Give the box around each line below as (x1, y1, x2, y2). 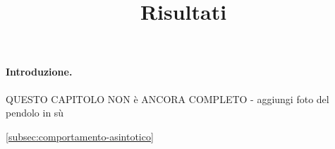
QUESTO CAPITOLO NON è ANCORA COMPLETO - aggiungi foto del (6, 91, 329, 106)
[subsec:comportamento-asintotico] (6, 129, 154, 143)
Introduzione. (6, 64, 73, 79)
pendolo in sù (6, 105, 64, 120)
